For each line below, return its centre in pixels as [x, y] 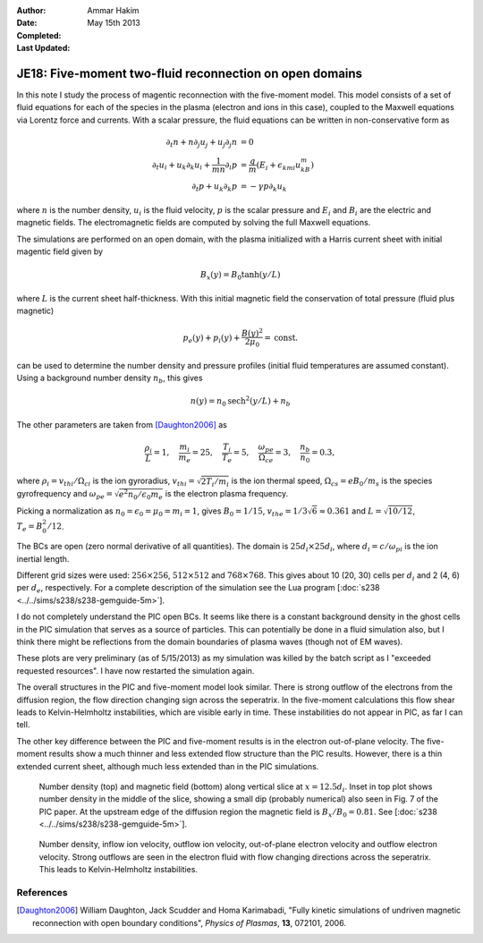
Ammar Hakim [113, 10]
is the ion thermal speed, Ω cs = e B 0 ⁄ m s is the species [332, 482]
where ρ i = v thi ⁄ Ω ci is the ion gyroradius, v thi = [106, 482]
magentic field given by [59, 251]
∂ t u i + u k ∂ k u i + [182, 166]
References [42, 893]
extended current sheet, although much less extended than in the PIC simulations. [168, 766]
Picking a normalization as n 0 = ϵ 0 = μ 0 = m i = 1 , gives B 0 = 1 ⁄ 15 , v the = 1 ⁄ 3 [162, 512]
